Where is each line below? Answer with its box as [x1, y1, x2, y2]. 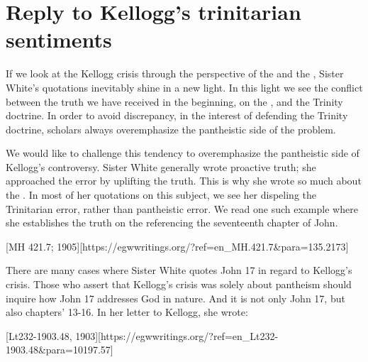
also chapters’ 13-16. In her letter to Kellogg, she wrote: [6, 305, 248, 319]
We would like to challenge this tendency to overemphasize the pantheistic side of [6, 146, 359, 160]
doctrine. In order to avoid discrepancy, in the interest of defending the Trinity [6, 108, 348, 123]
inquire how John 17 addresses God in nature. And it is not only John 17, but [6, 290, 345, 305]
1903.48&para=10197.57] [6, 342, 113, 357]
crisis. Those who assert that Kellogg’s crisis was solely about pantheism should [6, 277, 352, 292]
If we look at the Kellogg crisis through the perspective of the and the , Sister [6, 66, 344, 81]
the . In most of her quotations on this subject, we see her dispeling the [6, 187, 317, 202]
